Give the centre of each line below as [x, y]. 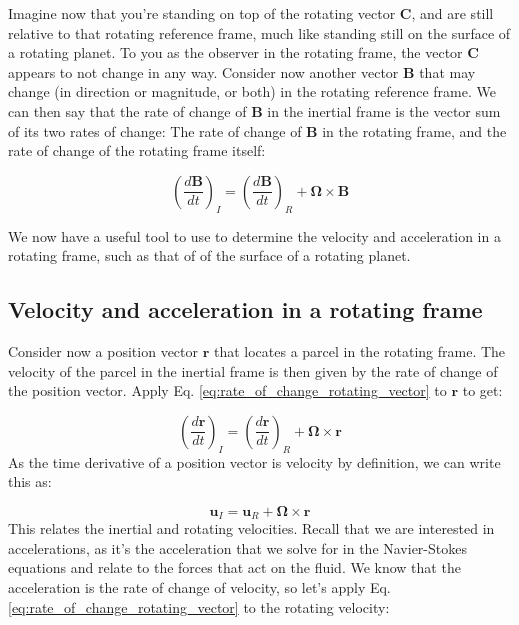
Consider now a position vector [103, 350]
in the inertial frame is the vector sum [384, 110]
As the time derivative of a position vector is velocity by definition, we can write [254, 461]
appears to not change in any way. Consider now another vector [203, 71]
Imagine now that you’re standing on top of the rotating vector [202, 13]
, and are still [452, 13]
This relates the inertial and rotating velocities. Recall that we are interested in [251, 528]
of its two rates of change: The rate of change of [155, 130]
